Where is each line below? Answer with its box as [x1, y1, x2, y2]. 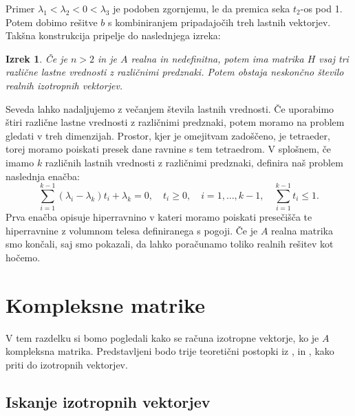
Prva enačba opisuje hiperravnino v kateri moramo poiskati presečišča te [6, 210, 312, 224]
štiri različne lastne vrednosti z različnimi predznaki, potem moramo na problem [6, 115, 345, 129]
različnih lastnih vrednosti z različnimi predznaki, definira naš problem [45, 155, 343, 169]
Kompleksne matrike [6, 290, 205, 318]
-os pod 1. [300, 1, 343, 15]
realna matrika [271, 223, 333, 237]
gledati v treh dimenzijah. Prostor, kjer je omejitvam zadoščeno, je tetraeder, [6, 128, 330, 142]
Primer [6, 1, 35, 15]
